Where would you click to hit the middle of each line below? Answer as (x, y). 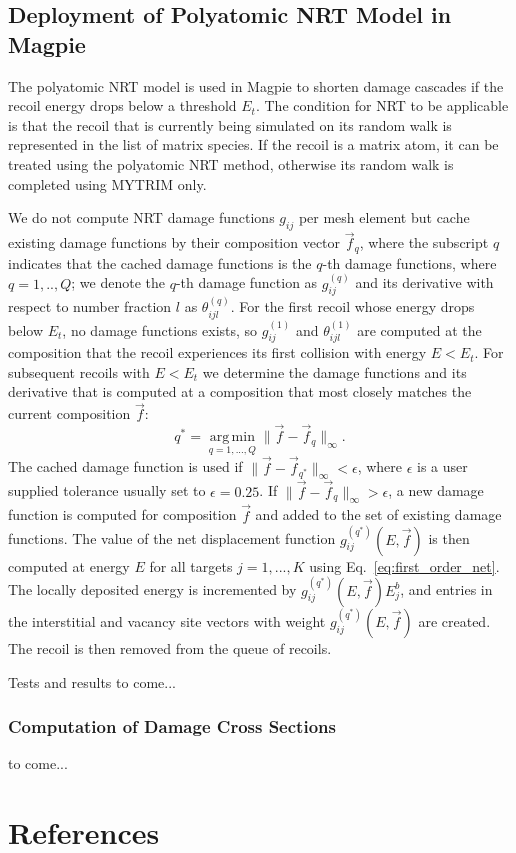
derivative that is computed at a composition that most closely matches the (240, 391)
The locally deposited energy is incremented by (152, 589)
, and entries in (446, 589)
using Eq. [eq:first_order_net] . (404, 565)
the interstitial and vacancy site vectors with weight (167, 621)
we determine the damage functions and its (334, 371)
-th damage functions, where (409, 262)
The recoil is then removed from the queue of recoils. (170, 648)
